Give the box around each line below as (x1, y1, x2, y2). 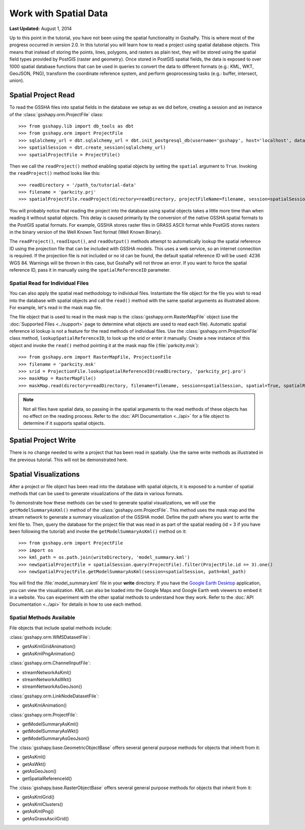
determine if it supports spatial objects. (23, 420, 105, 426)
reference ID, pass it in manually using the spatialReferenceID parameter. (9, 267, 171, 273)
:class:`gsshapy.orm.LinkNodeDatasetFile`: (9, 693, 99, 699)
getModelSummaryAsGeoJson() (22, 735, 89, 741)
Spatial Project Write (9, 436, 76, 445)
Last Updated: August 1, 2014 (9, 25, 72, 32)
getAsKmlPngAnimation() (22, 650, 75, 657)
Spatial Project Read (9, 91, 75, 99)
